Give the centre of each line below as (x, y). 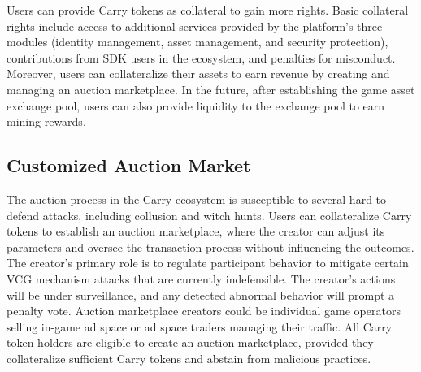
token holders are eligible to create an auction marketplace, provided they (190, 342)
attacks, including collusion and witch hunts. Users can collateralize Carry (227, 215)
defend (23, 215)
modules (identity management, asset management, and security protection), (197, 42)
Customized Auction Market (129, 165)
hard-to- (369, 199)
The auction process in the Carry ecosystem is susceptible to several (176, 199)
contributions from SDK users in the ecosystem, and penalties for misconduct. (201, 57)
